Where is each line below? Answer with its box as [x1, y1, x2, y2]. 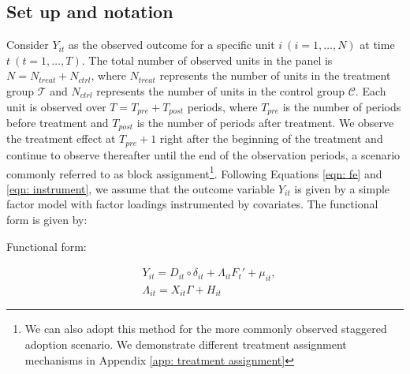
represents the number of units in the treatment [159, 67, 391, 84]
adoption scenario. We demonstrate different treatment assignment [24, 336, 347, 353]
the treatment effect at [6, 130, 116, 147]
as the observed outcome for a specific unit [68, 36, 275, 53]
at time [360, 36, 395, 53]
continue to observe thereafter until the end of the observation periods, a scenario [6, 146, 401, 163]
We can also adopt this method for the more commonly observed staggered [24, 320, 387, 337]
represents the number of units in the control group [96, 82, 345, 99]
